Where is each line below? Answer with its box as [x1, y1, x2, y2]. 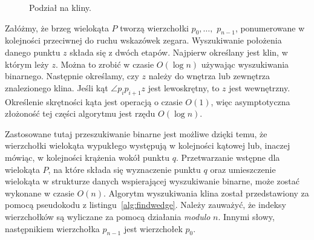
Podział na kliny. [29, 1, 91, 13]
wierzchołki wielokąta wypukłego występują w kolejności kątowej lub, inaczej [5, 139, 290, 152]
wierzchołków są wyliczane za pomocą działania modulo [5, 210, 211, 222]
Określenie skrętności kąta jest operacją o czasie [5, 95, 183, 108]
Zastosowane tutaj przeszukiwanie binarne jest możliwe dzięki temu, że [5, 127, 267, 140]
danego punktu [5, 45, 61, 58]
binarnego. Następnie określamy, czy [5, 70, 139, 82]
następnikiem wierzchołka [5, 222, 100, 235]
